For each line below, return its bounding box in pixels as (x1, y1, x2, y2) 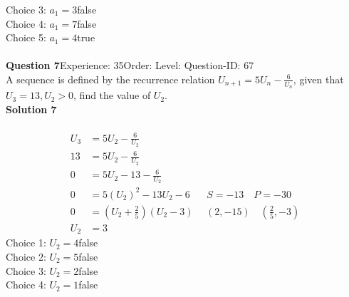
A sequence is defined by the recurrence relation (6, 71, 215, 86)
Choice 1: (6, 235, 46, 250)
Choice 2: (6, 249, 46, 264)
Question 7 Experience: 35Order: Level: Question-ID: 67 (6, 58, 254, 73)
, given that (293, 71, 344, 86)
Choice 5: (6, 30, 46, 45)
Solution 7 (6, 101, 57, 116)
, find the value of (73, 88, 151, 103)
